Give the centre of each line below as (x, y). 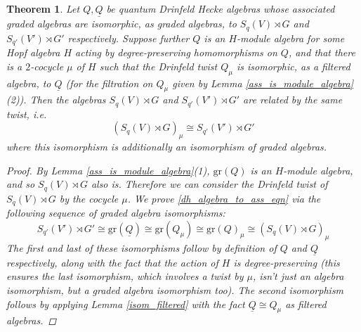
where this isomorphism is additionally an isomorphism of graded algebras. (167, 147)
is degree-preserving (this (287, 262)
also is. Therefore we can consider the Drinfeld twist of (209, 184)
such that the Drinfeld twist (158, 66)
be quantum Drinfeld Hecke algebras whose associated (221, 8)
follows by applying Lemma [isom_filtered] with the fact (126, 304)
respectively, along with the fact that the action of (112, 262)
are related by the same (293, 100)
